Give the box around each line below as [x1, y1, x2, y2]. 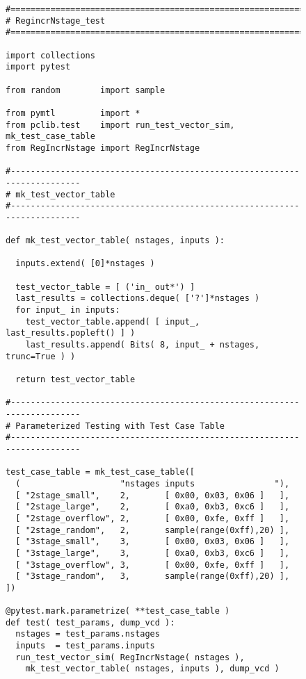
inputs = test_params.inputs [15, 641, 155, 651]
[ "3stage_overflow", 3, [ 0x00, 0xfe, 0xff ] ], [15, 559, 290, 570]
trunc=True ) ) [6, 351, 76, 361]
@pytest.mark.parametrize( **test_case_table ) [6, 606, 230, 616]
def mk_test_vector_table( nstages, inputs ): [6, 236, 225, 246]
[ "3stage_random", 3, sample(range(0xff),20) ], [15, 571, 290, 582]
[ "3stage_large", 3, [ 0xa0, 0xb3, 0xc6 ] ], [15, 548, 290, 558]
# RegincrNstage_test [6, 15, 106, 26]
